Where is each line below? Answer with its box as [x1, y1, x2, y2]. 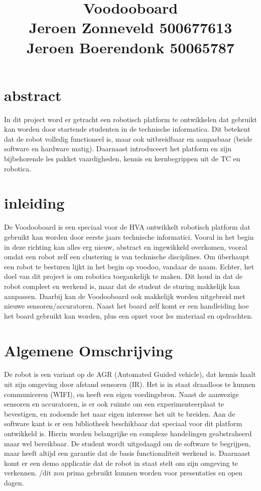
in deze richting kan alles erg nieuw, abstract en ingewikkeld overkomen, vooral [4, 241, 247, 252]
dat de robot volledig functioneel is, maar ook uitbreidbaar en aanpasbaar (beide [4, 133, 252, 144]
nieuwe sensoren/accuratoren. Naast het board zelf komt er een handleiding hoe [4, 301, 249, 311]
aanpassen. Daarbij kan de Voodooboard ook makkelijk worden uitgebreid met [4, 290, 245, 301]
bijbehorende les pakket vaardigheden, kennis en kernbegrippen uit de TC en [4, 153, 240, 164]
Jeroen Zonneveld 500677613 [29, 17, 232, 38]
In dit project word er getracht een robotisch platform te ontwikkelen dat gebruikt [4, 114, 257, 124]
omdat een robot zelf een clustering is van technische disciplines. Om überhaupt [4, 251, 249, 262]
